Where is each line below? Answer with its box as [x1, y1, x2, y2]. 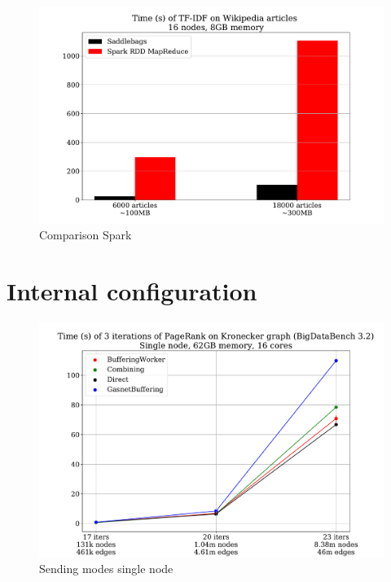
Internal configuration [7, 273, 257, 307]
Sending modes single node [39, 560, 174, 577]
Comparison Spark [39, 226, 132, 243]
